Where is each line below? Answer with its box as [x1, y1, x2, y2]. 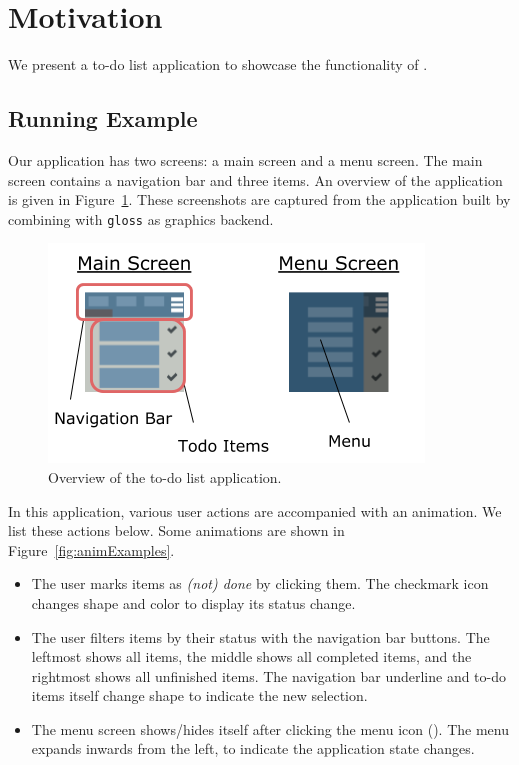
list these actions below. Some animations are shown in [8, 520, 345, 541]
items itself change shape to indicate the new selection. [31, 685, 368, 706]
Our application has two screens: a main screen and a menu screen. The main [8, 149, 483, 170]
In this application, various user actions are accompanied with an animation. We [8, 500, 502, 521]
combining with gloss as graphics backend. [8, 208, 274, 229]
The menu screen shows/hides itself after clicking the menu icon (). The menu [31, 718, 509, 739]
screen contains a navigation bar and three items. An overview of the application [8, 169, 503, 190]
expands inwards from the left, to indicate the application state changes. [31, 738, 475, 759]
